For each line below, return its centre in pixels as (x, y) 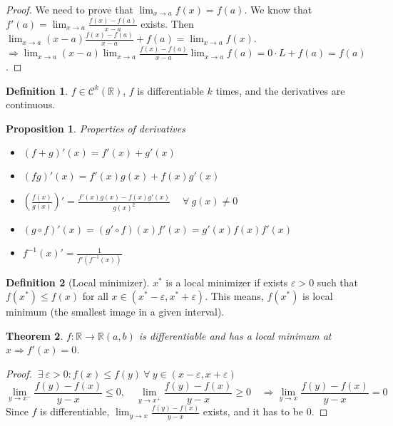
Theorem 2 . (35, 335)
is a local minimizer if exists (227, 282)
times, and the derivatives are (280, 90)
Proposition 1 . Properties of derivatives (96, 128)
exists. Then (167, 23)
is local (318, 296)
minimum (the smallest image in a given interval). (115, 312)
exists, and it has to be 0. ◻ (265, 411)
